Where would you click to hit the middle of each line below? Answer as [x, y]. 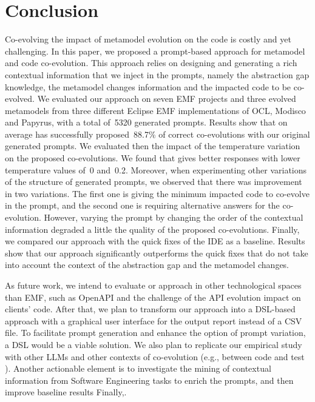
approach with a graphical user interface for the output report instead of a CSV [154, 320]
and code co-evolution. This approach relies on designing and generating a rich [151, 63]
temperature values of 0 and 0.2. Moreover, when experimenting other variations [156, 169]
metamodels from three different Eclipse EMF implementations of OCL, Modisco [155, 110]
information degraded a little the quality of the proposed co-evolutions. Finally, [152, 229]
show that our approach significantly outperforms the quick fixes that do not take [157, 253]
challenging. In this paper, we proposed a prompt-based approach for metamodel [155, 51]
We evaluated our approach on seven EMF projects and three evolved [167, 99]
